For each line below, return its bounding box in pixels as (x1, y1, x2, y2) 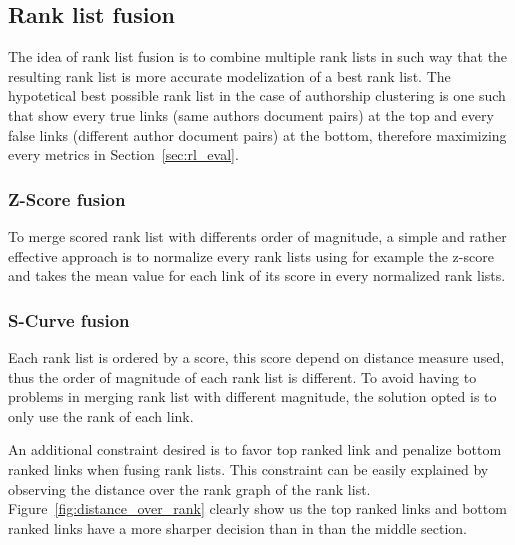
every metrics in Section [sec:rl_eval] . (8, 144, 239, 165)
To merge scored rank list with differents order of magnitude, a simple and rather (8, 225, 507, 246)
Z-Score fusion (8, 186, 126, 211)
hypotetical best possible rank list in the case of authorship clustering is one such (8, 85, 506, 106)
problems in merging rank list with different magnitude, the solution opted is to (8, 386, 497, 407)
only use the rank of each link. (8, 405, 194, 426)
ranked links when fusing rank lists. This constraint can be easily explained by (8, 458, 489, 479)
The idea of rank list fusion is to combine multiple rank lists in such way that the (8, 46, 508, 67)
